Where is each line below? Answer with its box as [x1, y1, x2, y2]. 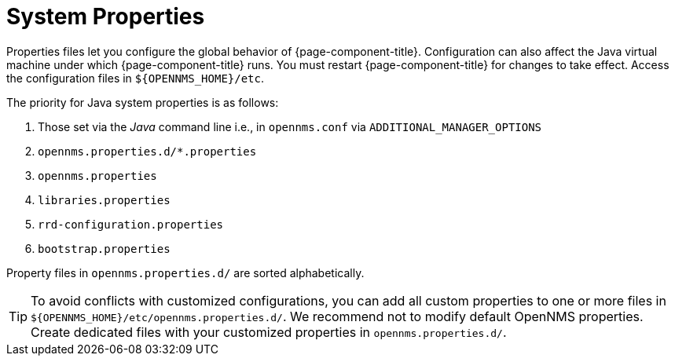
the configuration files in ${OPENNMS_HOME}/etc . [6, 71, 265, 85]
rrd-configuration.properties [38, 218, 224, 231]
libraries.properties [38, 193, 171, 207]
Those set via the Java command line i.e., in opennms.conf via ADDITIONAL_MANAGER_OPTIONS [38, 119, 542, 133]
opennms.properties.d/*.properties [38, 144, 257, 158]
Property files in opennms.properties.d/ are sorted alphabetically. [6, 265, 365, 280]
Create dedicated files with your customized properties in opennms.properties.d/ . [31, 324, 507, 340]
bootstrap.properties [38, 242, 171, 255]
